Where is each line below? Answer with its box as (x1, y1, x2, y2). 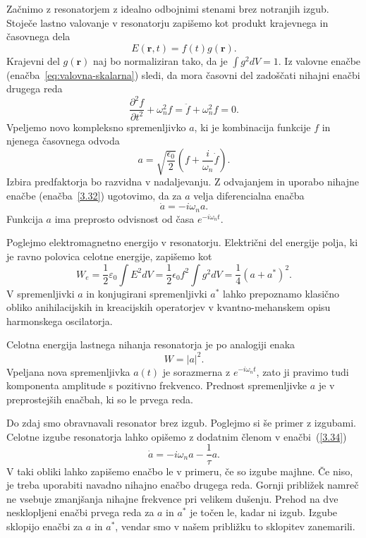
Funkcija (6, 211, 43, 226)
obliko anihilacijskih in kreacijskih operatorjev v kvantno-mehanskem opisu (6, 300, 331, 314)
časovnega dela (6, 29, 71, 44)
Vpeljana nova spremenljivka (6, 364, 130, 379)
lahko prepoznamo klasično (223, 286, 340, 300)
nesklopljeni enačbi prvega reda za (6, 505, 154, 520)
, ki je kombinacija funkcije (194, 119, 311, 134)
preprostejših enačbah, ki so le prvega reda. (6, 391, 193, 406)
